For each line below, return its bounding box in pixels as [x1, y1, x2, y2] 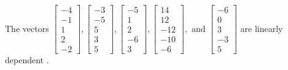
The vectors [5, 21, 49, 34]
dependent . [5, 53, 49, 66]
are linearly [240, 21, 283, 34]
